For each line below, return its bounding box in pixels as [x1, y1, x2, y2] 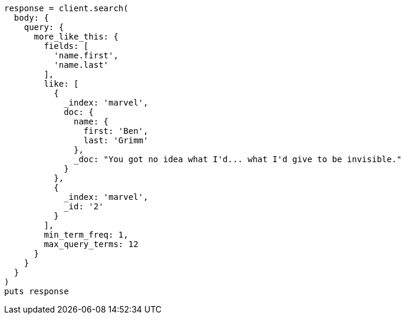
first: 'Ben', [83, 126, 149, 136]
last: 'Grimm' [83, 136, 149, 145]
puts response [4, 287, 69, 296]
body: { [14, 13, 49, 22]
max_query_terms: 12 [44, 239, 139, 249]
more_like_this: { [34, 32, 118, 41]
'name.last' [54, 60, 109, 70]
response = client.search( [4, 4, 129, 13]
